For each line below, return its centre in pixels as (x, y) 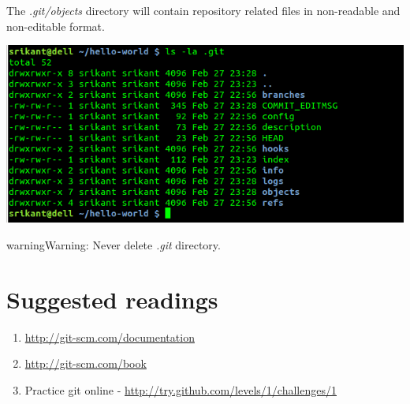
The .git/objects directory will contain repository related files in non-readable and (203, 10)
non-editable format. (56, 26)
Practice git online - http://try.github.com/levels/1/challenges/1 (181, 389)
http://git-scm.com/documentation (110, 337)
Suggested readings (112, 299)
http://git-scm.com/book (86, 363)
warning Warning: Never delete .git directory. (114, 244)
